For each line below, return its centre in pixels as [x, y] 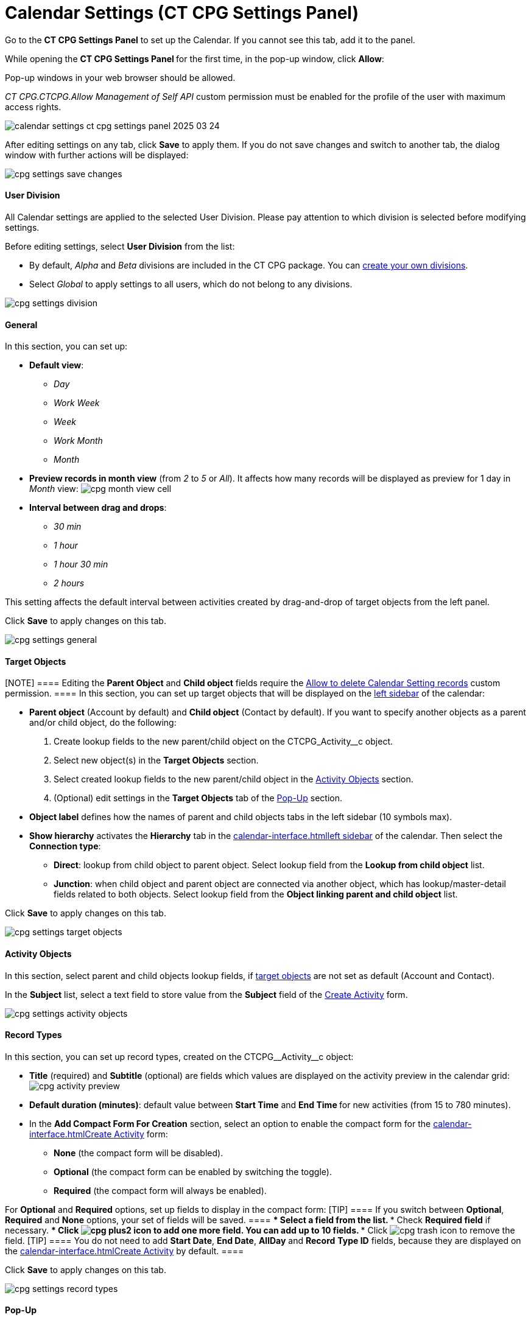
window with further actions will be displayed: [97, 155]
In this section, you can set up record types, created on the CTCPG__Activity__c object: [179, 1056]
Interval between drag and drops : [98, 508]
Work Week [77, 403]
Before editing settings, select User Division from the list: [120, 246]
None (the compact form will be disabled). [139, 1153]
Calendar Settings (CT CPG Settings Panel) [182, 13]
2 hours [69, 583]
